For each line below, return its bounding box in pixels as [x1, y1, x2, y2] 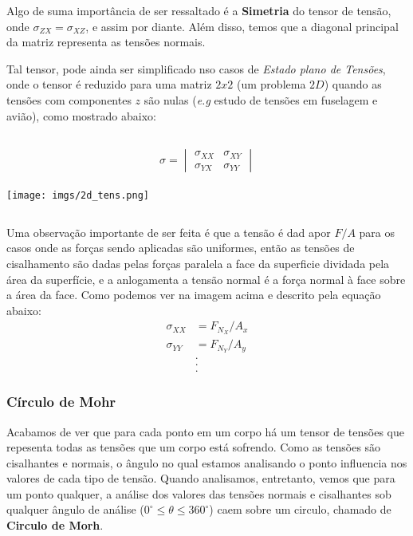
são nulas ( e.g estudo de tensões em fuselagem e [144, 91, 378, 108]
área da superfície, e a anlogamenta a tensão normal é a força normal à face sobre [6, 270, 406, 287]
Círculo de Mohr [6, 392, 116, 412]
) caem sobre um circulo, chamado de [209, 501, 391, 518]
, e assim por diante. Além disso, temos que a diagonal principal [85, 18, 399, 34]
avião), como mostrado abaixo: [6, 107, 156, 124]
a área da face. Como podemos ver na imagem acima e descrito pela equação [6, 286, 381, 303]
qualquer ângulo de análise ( [6, 501, 144, 518]
